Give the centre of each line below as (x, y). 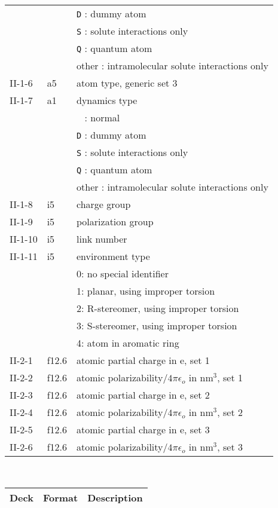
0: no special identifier (123, 273)
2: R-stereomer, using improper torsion (158, 308)
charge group (104, 204)
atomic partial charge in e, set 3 (143, 429)
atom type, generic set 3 (127, 83)
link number (102, 239)
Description (115, 497)
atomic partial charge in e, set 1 (143, 360)
